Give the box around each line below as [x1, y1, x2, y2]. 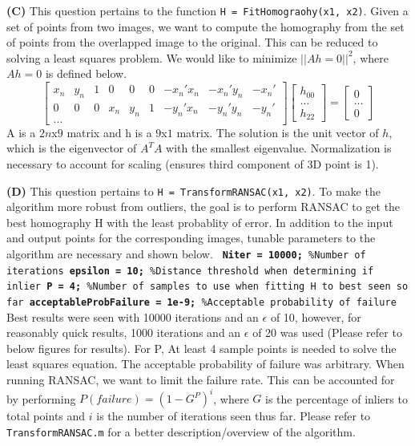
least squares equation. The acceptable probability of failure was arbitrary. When [6, 355, 405, 372]
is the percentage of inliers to [264, 390, 408, 407]
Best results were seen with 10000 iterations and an [6, 308, 259, 325]
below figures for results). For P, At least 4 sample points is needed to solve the [6, 339, 397, 356]
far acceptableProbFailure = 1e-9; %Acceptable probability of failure [6, 296, 397, 308]
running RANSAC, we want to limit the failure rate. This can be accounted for [6, 371, 395, 387]
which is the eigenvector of [6, 140, 137, 156]
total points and [6, 407, 86, 424]
